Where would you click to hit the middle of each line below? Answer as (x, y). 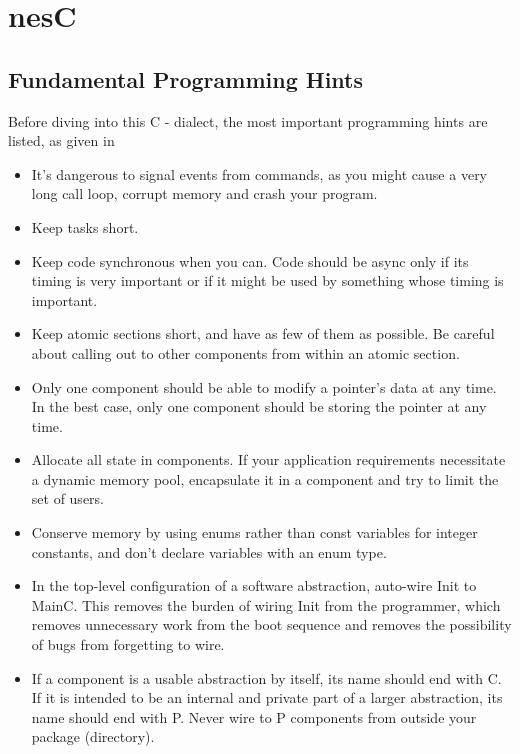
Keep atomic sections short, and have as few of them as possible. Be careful (263, 333)
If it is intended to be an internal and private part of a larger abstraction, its (267, 697)
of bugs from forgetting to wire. (128, 644)
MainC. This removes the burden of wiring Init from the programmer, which (266, 604)
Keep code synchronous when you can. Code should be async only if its (250, 260)
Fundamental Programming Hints (186, 78)
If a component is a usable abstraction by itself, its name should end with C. (266, 677)
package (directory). (93, 736)
